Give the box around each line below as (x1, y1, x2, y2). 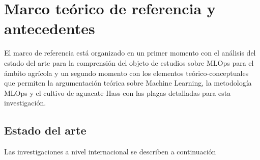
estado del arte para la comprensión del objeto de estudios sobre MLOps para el (4, 57, 254, 68)
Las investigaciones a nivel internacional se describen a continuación (4, 146, 216, 157)
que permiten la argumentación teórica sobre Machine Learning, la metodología (4, 77, 252, 88)
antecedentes (4, 18, 95, 39)
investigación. (4, 97, 46, 108)
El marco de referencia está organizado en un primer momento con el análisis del (4, 47, 256, 58)
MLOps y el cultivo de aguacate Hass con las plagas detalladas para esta (4, 87, 231, 98)
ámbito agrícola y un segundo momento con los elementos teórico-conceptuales (4, 67, 249, 78)
